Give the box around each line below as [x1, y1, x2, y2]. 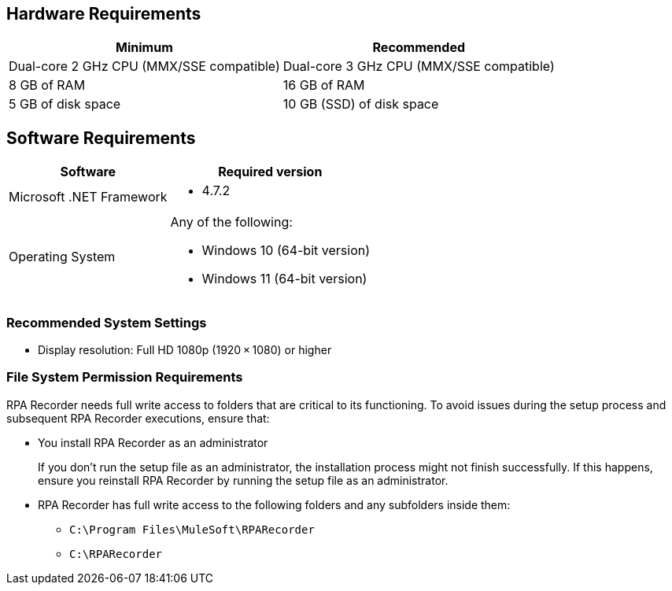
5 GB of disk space [9, 96, 121, 113]
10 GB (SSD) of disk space [282, 96, 439, 113]
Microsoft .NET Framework [9, 189, 168, 205]
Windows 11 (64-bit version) [201, 271, 367, 287]
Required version [218, 164, 323, 180]
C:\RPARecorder [69, 547, 163, 560]
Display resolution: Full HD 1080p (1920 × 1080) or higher [38, 343, 332, 357]
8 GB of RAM [9, 77, 86, 94]
